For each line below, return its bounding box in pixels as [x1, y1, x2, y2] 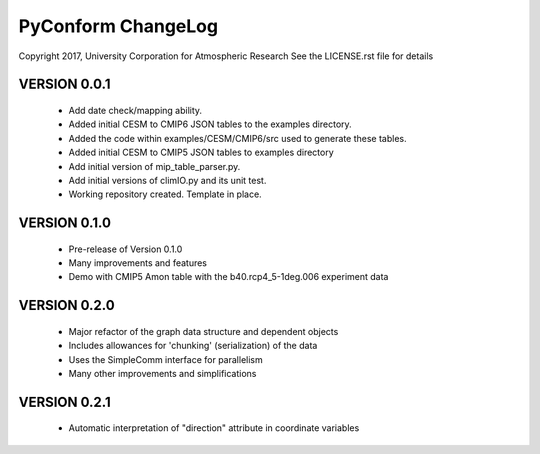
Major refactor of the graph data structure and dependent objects [68, 325, 339, 337]
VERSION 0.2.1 [18, 393, 111, 410]
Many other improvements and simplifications [68, 368, 257, 380]
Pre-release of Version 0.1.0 [68, 243, 183, 255]
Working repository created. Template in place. [68, 188, 262, 200]
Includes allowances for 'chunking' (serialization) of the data [68, 340, 318, 352]
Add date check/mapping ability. [68, 104, 203, 116]
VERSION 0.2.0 [18, 297, 115, 314]
